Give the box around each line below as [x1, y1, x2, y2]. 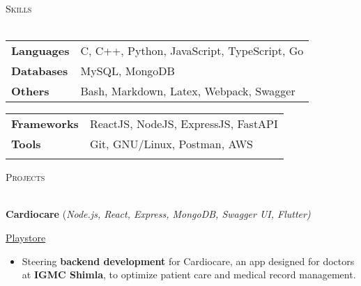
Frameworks [11, 116, 79, 132]
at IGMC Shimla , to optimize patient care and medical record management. [22, 267, 356, 282]
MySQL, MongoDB [80, 63, 175, 79]
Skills [6, 1, 32, 15]
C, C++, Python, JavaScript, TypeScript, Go [80, 42, 304, 59]
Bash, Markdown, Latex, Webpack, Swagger [80, 83, 295, 100]
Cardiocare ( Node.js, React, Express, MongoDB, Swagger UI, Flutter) [6, 207, 311, 221]
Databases [11, 63, 68, 79]
